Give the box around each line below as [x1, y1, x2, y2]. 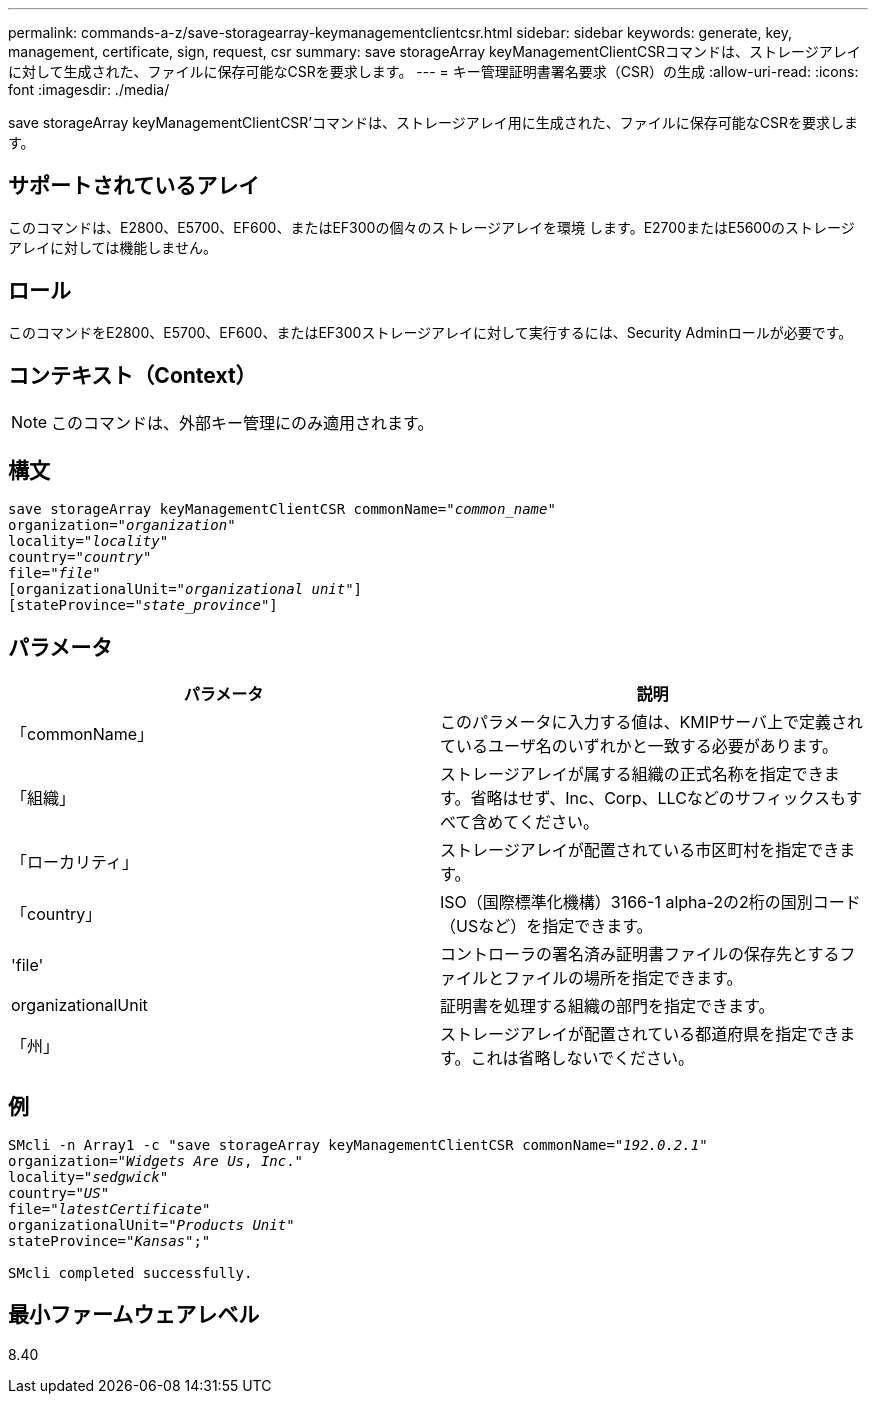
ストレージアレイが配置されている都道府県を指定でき [440, 1024, 840, 1045]
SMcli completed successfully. [8, 1265, 253, 1282]
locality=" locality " [8, 533, 169, 550]
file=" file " [8, 565, 101, 582]
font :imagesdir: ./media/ [8, 81, 170, 98]
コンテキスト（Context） [8, 363, 257, 389]
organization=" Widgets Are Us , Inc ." [8, 1153, 304, 1170]
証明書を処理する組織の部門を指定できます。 [440, 996, 775, 1017]
